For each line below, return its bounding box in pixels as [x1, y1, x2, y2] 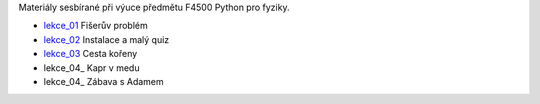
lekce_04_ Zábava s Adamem [43, 75, 164, 87]
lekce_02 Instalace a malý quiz [43, 33, 170, 45]
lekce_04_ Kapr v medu [43, 61, 140, 74]
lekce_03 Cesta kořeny [43, 48, 138, 60]
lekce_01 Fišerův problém [43, 20, 149, 32]
